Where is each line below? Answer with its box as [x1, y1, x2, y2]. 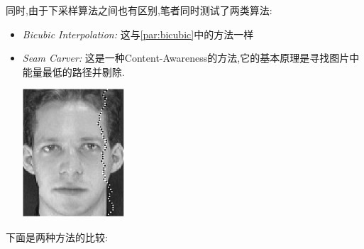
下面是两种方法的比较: [6, 229, 108, 244]
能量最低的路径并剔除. [22, 64, 125, 79]
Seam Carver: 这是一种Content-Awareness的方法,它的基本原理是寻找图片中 [22, 50, 360, 65]
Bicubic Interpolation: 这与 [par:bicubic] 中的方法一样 [22, 26, 254, 41]
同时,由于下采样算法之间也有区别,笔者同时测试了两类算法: [6, 3, 272, 17]
